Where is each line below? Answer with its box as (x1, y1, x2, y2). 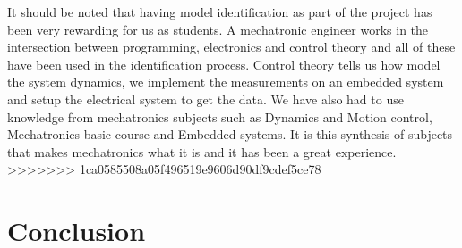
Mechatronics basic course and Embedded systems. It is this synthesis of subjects (7, 125, 453, 144)
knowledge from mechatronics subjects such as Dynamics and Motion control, (7, 107, 432, 126)
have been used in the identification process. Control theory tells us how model (7, 54, 441, 73)
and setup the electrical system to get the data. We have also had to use (7, 89, 404, 108)
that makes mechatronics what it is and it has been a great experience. (7, 142, 397, 161)
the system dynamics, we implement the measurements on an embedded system (7, 72, 444, 91)
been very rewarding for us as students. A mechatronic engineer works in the (7, 20, 429, 38)
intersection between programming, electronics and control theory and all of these (7, 37, 456, 56)
